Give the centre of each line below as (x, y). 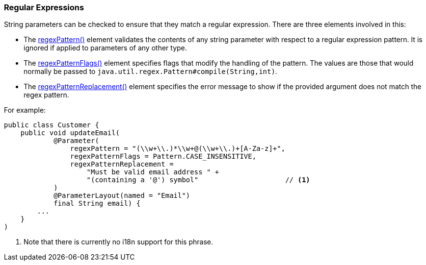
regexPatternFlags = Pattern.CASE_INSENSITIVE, (163, 157)
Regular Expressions (44, 7)
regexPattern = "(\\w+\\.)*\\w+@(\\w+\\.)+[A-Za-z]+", (178, 149)
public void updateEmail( (70, 133)
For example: (25, 110)
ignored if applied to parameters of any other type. (105, 48)
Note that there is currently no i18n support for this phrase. (118, 242)
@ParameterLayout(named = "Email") (122, 196)
